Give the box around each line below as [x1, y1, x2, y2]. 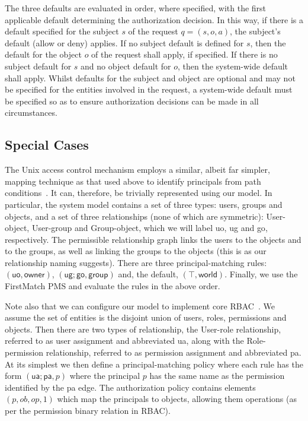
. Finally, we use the [224, 268, 298, 280]
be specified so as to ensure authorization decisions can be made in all [5, 94, 259, 107]
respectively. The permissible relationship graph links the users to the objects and [5, 233, 301, 245]
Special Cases [5, 135, 89, 154]
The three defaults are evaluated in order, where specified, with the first [5, 2, 267, 14]
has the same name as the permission [149, 369, 285, 382]
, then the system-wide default [178, 59, 288, 72]
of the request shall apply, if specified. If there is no [91, 48, 278, 61]
